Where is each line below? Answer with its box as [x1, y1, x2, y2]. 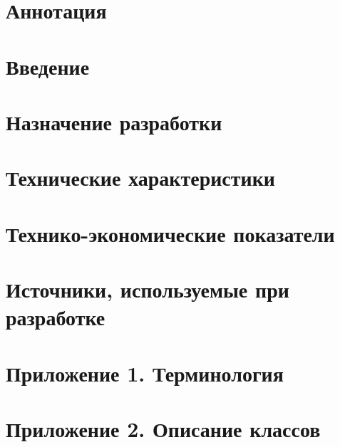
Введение [6, 51, 90, 80]
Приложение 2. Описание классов [6, 414, 321, 443]
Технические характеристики [6, 163, 275, 192]
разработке [6, 303, 105, 332]
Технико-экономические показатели [6, 219, 335, 248]
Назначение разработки [6, 107, 222, 136]
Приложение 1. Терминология [6, 358, 284, 387]
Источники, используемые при [6, 275, 289, 304]
